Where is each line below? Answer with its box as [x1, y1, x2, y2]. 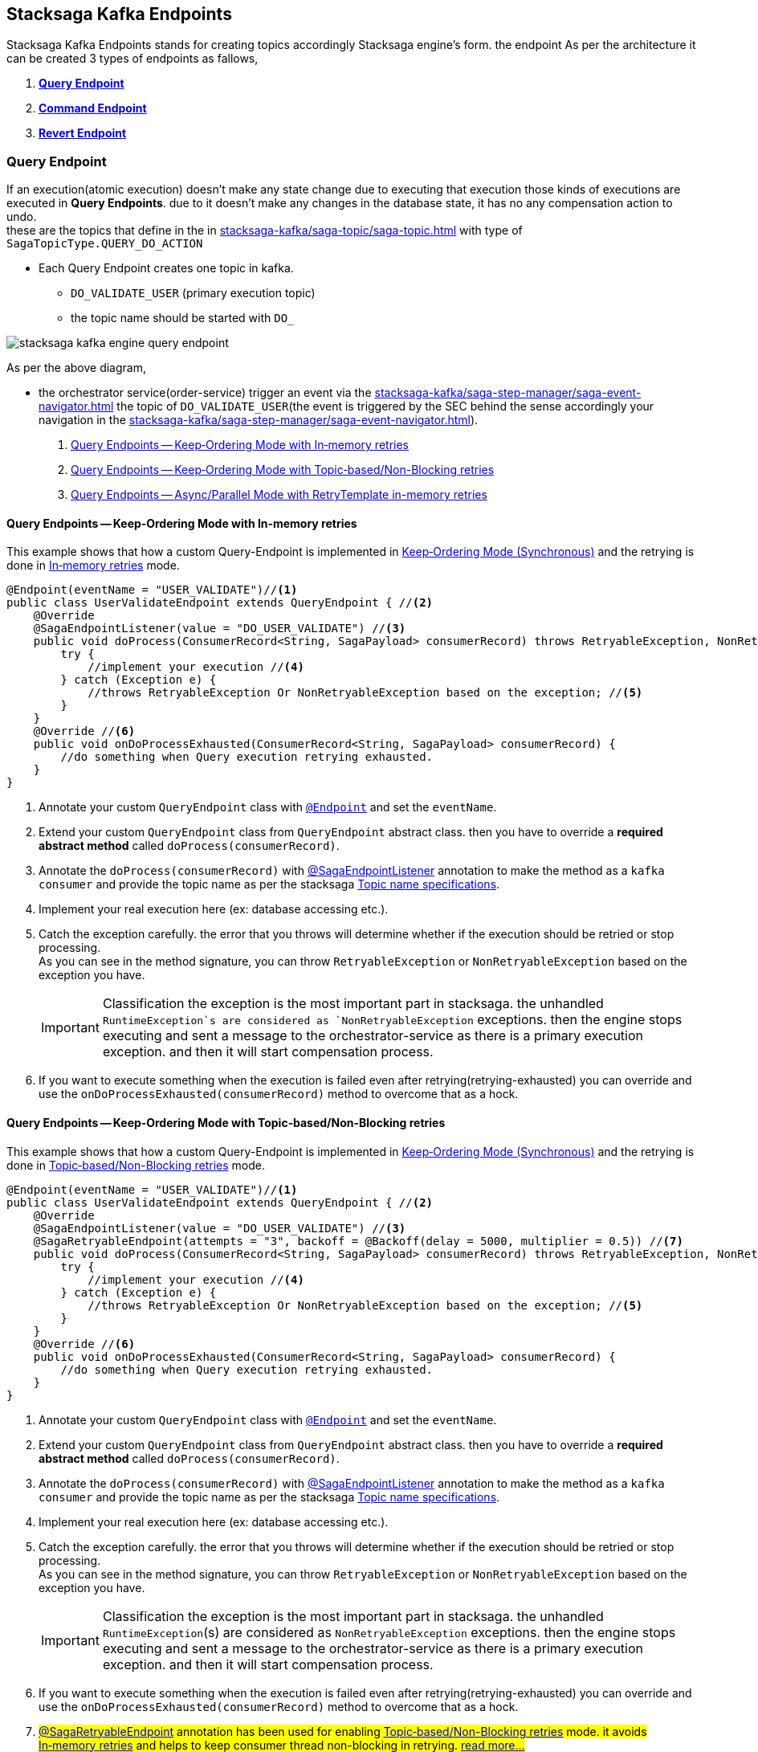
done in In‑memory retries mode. [6, 558, 180, 573]
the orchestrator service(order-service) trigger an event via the [39, 386, 372, 400]
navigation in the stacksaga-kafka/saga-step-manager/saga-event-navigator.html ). [39, 413, 479, 427]
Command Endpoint [39, 101, 147, 116]
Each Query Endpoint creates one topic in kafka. [39, 261, 294, 276]
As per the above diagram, [6, 361, 146, 375]
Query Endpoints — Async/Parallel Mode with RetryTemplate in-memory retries [71, 488, 487, 502]
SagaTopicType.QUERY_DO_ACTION [6, 237, 203, 251]
